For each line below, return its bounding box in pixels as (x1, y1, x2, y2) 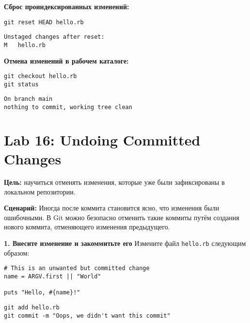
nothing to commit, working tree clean (4, 104, 132, 111)
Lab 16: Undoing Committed (4, 129, 201, 149)
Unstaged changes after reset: (4, 33, 105, 41)
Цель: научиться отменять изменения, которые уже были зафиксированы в (4, 177, 225, 187)
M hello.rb (4, 41, 46, 48)
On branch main (4, 96, 53, 103)
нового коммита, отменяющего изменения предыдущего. (4, 222, 170, 232)
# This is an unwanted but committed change (4, 265, 150, 272)
